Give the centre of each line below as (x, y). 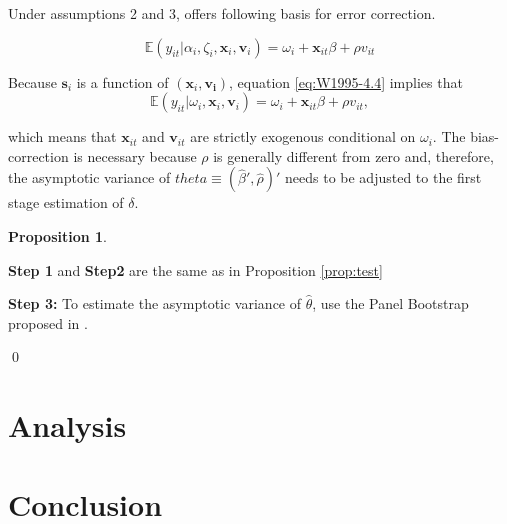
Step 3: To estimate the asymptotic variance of (155, 303)
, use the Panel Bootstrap (390, 303)
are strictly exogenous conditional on (303, 136)
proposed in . (48, 322)
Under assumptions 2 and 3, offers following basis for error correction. (222, 13)
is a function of (122, 81)
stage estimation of (66, 202)
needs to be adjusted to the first (383, 177)
